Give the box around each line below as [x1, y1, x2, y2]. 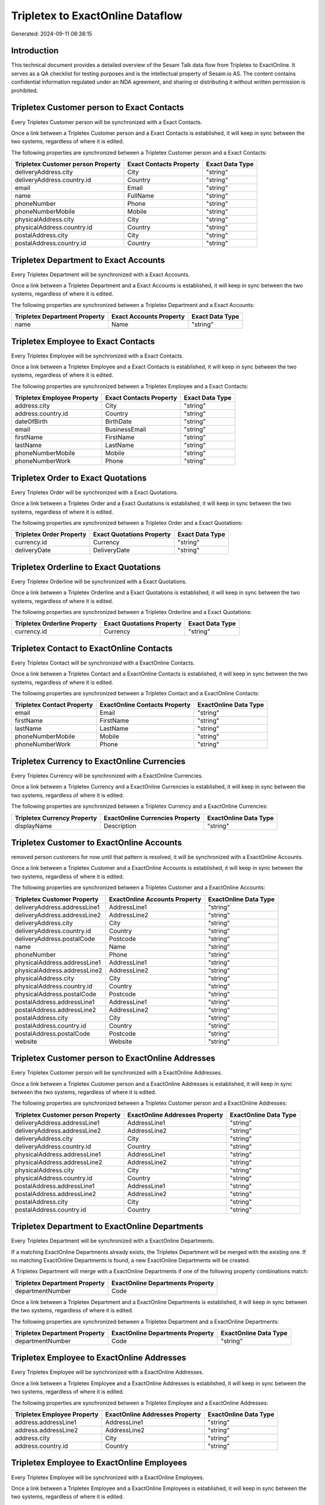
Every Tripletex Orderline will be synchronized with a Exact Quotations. [11, 578, 187, 585]
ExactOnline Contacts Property [99, 701, 191, 709]
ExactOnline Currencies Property [104, 813, 201, 822]
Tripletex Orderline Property [14, 619, 97, 628]
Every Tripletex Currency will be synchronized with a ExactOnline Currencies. [11, 772, 203, 779]
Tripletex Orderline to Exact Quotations [11, 562, 161, 572]
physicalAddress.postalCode [14, 990, 96, 998]
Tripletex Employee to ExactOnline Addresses [11, 1353, 187, 1363]
